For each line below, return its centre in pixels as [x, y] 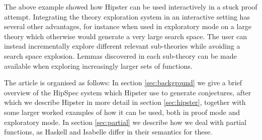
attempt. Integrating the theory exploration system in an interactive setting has [127, 16]
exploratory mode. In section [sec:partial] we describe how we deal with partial [125, 122]
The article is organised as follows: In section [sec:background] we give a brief [123, 83]
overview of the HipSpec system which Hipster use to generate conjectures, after [128, 92]
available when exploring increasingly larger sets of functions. [98, 65]
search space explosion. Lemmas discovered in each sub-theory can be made [120, 55]
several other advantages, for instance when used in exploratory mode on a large [128, 26]
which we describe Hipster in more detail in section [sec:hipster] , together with [125, 102]
